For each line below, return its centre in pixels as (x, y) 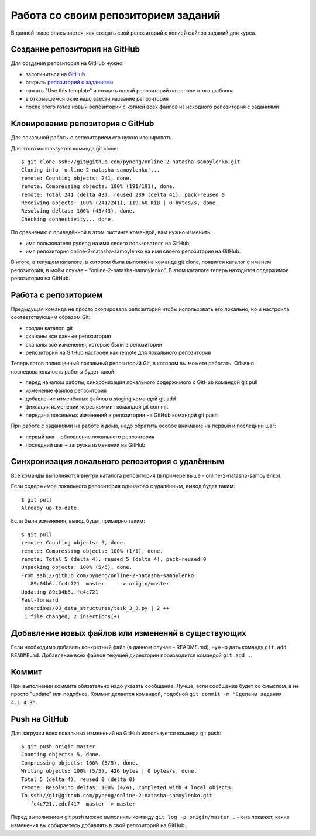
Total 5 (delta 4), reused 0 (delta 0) (78, 779)
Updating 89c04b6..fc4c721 (60, 592)
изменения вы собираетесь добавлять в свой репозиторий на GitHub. (99, 825)
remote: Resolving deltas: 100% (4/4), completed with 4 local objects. (128, 787)
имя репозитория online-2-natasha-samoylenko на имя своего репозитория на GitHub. (133, 251)
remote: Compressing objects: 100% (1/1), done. (92, 551)
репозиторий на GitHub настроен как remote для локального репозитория (118, 353)
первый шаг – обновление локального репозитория (90, 437)
